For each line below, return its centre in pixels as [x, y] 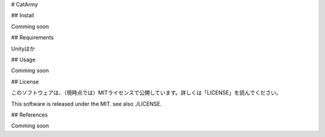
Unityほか [23, 49]
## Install [23, 16]
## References [29, 115]
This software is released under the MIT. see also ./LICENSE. [86, 104]
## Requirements [32, 38]
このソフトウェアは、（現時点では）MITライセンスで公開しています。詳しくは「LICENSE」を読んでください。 [146, 93]
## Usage [23, 59]
